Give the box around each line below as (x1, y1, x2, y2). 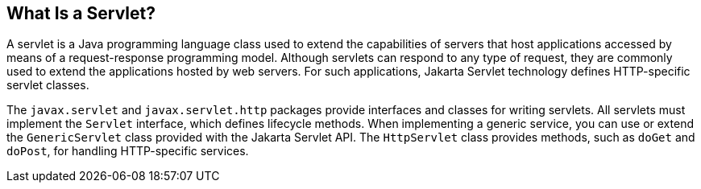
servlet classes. (6, 78, 89, 92)
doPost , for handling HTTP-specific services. (6, 144, 249, 158)
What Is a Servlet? (6, 3, 156, 23)
